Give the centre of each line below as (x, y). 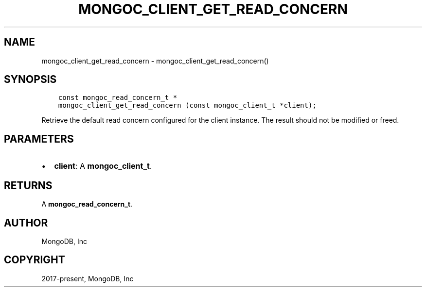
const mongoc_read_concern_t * (118, 98)
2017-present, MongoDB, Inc (88, 278)
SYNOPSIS (30, 80)
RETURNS (28, 185)
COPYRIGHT (35, 260)
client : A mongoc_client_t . (103, 166)
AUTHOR (26, 223)
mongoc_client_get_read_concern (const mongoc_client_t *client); (187, 105)
